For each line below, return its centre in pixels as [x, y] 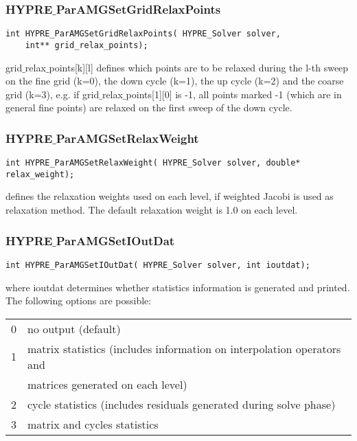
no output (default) [74, 328]
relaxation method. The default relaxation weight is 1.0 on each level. [152, 210]
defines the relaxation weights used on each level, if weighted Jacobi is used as [170, 196]
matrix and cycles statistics [93, 424]
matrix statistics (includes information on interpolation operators [184, 348]
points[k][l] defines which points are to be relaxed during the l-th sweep [199, 67]
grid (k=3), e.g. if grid [53, 94]
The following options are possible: [79, 301]
